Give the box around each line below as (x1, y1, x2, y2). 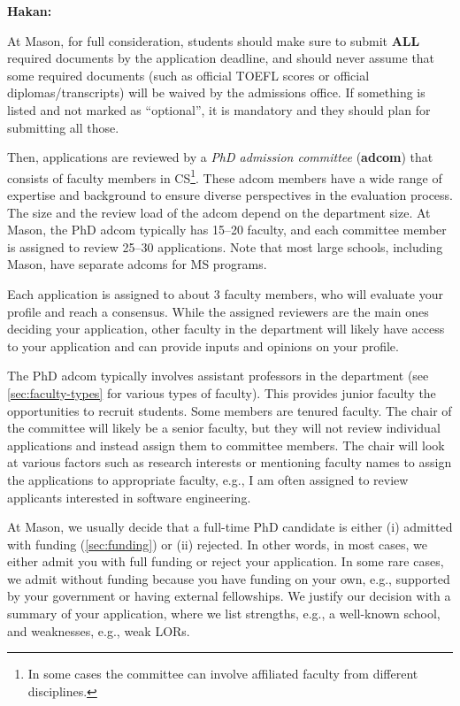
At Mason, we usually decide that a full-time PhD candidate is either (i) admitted (7, 518, 453, 536)
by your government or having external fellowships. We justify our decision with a (7, 587, 451, 605)
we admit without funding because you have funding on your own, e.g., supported (7, 569, 450, 587)
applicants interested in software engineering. (7, 487, 251, 506)
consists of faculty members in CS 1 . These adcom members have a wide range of (7, 165, 442, 187)
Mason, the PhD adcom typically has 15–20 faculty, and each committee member (7, 220, 447, 239)
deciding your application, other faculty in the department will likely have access (7, 319, 445, 338)
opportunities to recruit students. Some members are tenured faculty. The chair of (7, 401, 452, 419)
